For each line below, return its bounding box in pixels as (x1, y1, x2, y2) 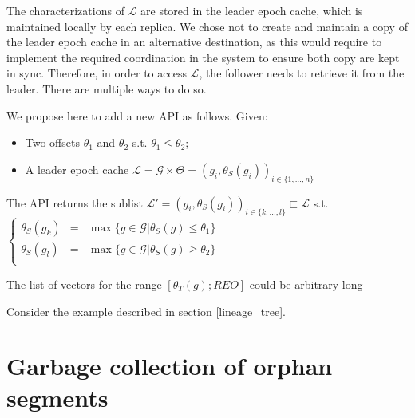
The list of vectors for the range (6, 275, 162, 292)
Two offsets (25, 134, 80, 151)
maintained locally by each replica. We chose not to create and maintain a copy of (6, 18, 408, 34)
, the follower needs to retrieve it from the (199, 65, 405, 81)
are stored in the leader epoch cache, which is (140, 2, 363, 18)
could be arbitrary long (249, 275, 363, 292)
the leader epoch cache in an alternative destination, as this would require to (6, 34, 382, 50)
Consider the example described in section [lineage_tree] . (6, 302, 286, 319)
